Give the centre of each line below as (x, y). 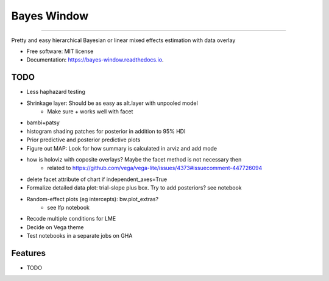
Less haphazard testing (56, 92)
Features (28, 253)
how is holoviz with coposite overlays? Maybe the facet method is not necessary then (134, 159)
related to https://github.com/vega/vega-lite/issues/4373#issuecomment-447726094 (155, 168)
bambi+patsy (43, 123)
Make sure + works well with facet (90, 112)
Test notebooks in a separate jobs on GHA (80, 236)
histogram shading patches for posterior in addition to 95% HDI (106, 131)
